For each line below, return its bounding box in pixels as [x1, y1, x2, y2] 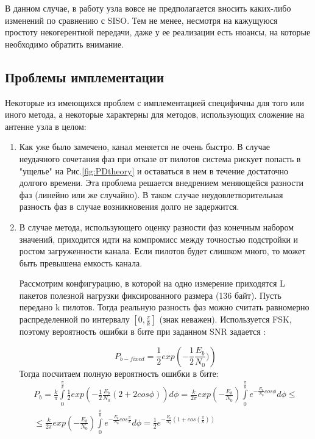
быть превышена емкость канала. [19, 256, 143, 269]
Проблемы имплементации [5, 67, 165, 86]
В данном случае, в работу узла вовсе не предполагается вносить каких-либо [5, 2, 291, 14]
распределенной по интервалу [19, 313, 130, 326]
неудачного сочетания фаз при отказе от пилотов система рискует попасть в [19, 152, 301, 165]
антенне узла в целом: [5, 120, 87, 132]
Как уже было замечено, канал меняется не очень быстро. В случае [19, 140, 270, 153]
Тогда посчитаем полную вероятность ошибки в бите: [19, 366, 219, 379]
